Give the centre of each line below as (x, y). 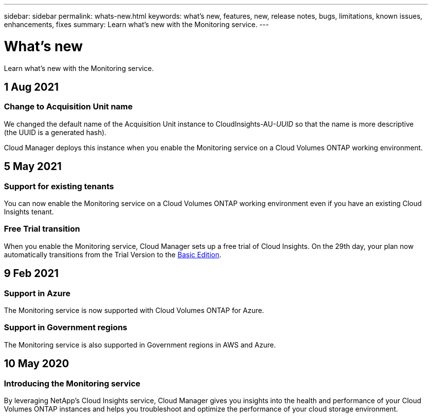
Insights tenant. (29, 211)
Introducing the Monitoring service (72, 383)
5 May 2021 (33, 167)
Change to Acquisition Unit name (68, 107)
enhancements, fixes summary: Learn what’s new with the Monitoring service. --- (137, 24)
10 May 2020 (36, 364)
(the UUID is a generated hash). (55, 132)
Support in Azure (37, 293)
